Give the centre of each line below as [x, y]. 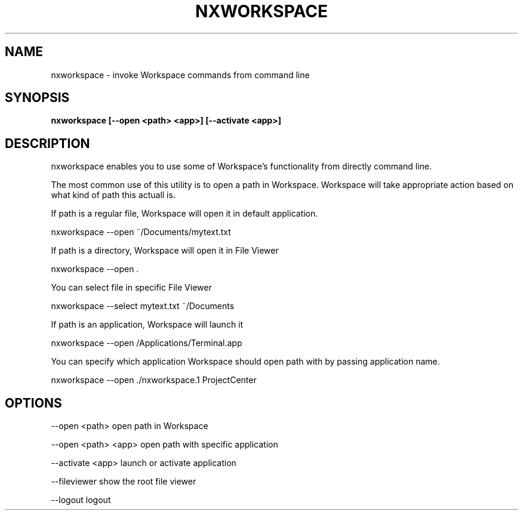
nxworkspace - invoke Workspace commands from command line [180, 75]
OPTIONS [33, 403]
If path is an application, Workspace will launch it [147, 325]
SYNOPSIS [37, 98]
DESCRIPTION [47, 143]
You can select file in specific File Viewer [131, 288]
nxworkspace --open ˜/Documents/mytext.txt [141, 232]
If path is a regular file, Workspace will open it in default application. [184, 214]
